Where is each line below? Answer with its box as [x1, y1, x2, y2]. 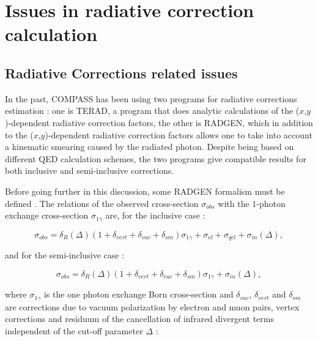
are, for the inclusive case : [105, 209, 205, 222]
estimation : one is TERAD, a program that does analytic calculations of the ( [5, 104, 300, 117]
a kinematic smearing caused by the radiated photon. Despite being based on [5, 140, 294, 153]
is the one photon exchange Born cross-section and [43, 288, 234, 301]
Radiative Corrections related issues [5, 63, 238, 82]
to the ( [5, 128, 34, 141]
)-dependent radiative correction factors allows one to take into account [45, 128, 312, 141]
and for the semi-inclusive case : [5, 249, 125, 261]
